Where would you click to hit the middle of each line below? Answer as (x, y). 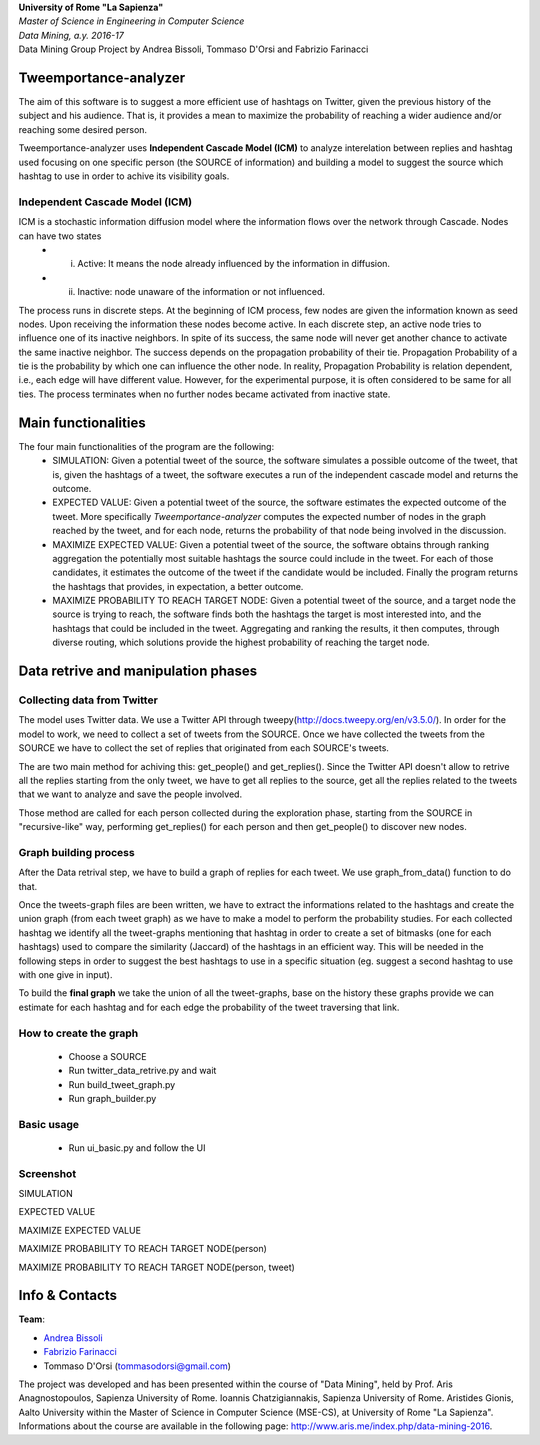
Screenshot (47, 1173)
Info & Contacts (67, 1295)
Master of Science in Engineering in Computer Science (131, 21)
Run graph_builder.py (112, 1098)
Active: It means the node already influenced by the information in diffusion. (233, 264)
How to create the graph (78, 1033)
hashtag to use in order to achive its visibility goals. (124, 176)
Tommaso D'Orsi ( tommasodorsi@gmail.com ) (137, 1366)
